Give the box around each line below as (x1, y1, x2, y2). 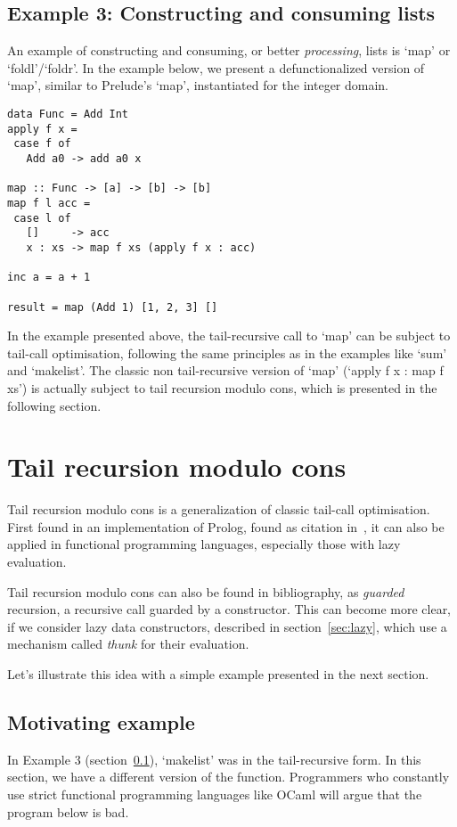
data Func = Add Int (7, 107, 129, 120)
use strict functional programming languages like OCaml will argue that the (7, 785, 422, 803)
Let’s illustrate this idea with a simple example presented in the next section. (7, 665, 429, 684)
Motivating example (7, 708, 195, 735)
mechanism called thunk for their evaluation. (7, 635, 249, 653)
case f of (13, 137, 71, 151)
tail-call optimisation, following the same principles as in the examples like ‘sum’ (7, 343, 447, 362)
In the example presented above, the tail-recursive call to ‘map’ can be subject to (7, 326, 451, 345)
